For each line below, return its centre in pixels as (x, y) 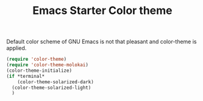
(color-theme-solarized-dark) (56, 82)
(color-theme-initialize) (39, 71)
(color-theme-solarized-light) (52, 88)
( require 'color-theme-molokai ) (47, 65)
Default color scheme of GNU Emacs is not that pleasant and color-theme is (101, 42)
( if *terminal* (26, 76)
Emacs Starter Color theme (102, 11)
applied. (16, 48)
